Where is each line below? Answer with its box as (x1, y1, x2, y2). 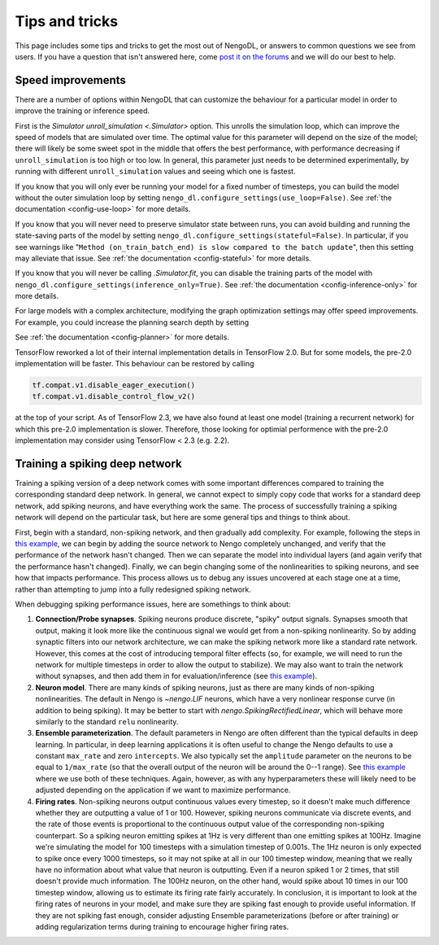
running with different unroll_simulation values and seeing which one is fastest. (15, 167, 296, 177)
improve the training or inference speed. (15, 106, 150, 116)
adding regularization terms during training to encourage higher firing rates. (35, 921, 289, 931)
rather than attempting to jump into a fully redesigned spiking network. (15, 584, 251, 594)
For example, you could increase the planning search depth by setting (15, 317, 250, 327)
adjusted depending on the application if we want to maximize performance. (35, 785, 291, 795)
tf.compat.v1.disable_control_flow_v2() (32, 392, 195, 401)
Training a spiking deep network (15, 457, 182, 470)
